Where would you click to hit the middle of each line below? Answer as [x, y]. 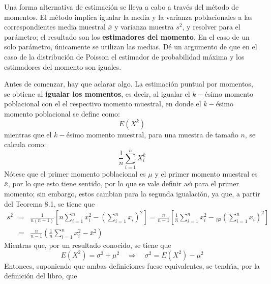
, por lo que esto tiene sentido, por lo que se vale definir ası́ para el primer [124, 183]
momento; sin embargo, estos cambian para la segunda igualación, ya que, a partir [132, 194]
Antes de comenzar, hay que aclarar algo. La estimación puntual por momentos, [129, 84]
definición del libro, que [41, 276]
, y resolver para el [211, 27]
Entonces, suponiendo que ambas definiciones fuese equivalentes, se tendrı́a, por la [132, 265]
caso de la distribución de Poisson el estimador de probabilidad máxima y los [124, 56]
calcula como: [25, 144]
